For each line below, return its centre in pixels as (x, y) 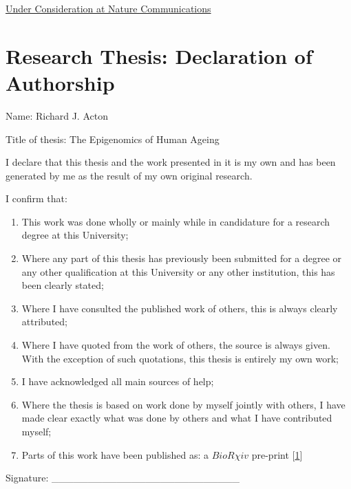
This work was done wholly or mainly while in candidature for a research (176, 221)
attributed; (44, 322)
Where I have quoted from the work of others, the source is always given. (176, 345)
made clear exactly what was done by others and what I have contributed (177, 418)
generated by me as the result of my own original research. (129, 175)
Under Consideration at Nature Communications (108, 8)
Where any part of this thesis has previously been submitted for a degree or (182, 258)
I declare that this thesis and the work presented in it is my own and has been (171, 162)
